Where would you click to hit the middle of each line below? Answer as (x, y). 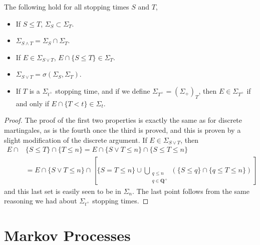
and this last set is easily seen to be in (63, 191)
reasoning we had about (41, 201)
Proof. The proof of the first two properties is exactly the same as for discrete (123, 120)
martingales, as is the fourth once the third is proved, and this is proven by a (122, 130)
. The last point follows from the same (191, 191)
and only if (32, 103)
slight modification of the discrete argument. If (76, 140)
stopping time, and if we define (103, 90)
